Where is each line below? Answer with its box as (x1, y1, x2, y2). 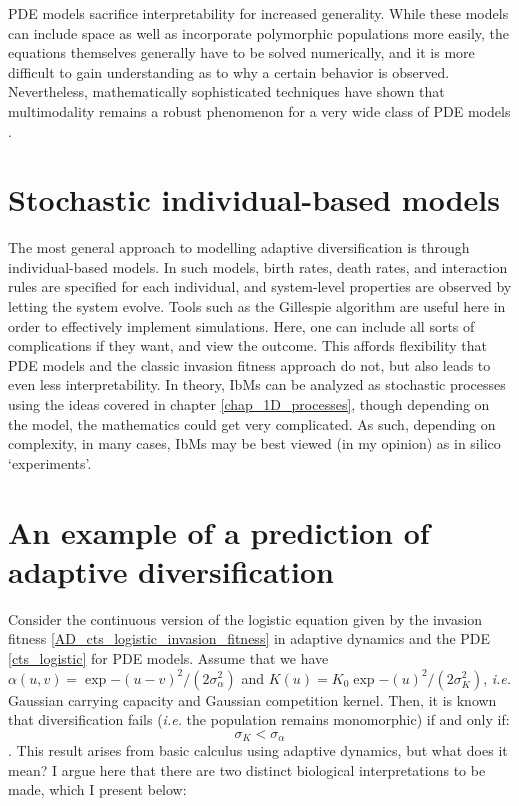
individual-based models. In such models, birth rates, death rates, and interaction (8, 256, 508, 277)
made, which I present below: (8, 779, 187, 800)
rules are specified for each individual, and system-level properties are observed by (8, 276, 512, 297)
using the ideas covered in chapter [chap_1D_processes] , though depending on (8, 394, 490, 415)
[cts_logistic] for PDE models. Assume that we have (8, 647, 329, 668)
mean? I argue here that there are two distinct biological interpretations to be (8, 759, 486, 780)
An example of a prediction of (8, 511, 430, 552)
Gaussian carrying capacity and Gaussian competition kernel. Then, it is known (8, 689, 497, 710)
